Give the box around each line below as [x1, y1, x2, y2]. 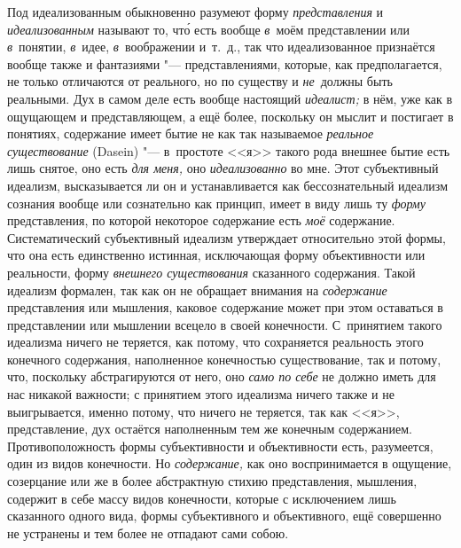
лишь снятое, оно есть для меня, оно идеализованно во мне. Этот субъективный [7, 159, 439, 177]
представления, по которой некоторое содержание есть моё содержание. [7, 211, 395, 230]
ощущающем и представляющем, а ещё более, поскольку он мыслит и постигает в [7, 106, 454, 125]
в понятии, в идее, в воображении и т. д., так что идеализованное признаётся [7, 37, 435, 56]
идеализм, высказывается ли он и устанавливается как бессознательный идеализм [7, 176, 449, 194]
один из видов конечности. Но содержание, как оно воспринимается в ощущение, [7, 454, 452, 473]
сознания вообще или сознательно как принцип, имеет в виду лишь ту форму [7, 193, 426, 212]
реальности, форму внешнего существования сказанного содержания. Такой [7, 262, 416, 281]
